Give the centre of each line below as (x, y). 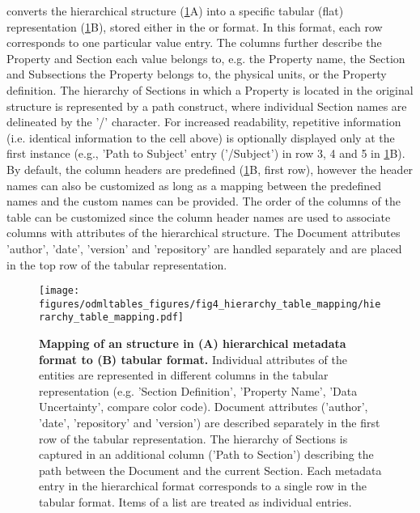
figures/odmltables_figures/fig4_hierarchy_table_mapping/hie (210, 304)
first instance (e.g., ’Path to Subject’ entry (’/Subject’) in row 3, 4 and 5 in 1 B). (206, 153)
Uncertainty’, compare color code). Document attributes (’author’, (204, 407)
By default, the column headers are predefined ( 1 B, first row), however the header (210, 169)
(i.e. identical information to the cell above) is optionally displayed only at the (201, 137)
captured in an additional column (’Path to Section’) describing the (206, 454)
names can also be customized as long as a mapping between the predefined (194, 185)
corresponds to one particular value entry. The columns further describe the (194, 42)
